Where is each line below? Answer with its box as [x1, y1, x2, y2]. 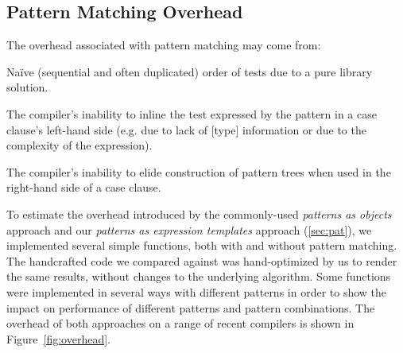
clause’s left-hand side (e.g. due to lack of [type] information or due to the [6, 121, 366, 138]
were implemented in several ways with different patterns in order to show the [6, 283, 387, 300]
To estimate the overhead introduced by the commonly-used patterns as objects [6, 205, 392, 222]
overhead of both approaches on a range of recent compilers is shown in [6, 315, 355, 332]
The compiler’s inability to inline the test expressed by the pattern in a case [6, 105, 377, 122]
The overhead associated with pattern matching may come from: [6, 37, 321, 53]
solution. [6, 79, 48, 95]
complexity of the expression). [6, 137, 153, 153]
